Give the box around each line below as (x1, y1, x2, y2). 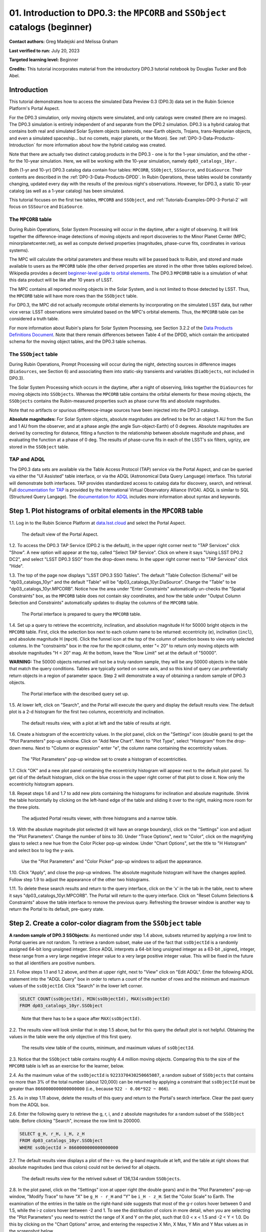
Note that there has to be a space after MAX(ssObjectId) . (21, 1016, 141, 1022)
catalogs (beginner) (9, 21, 92, 33)
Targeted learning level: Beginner (9, 57, 79, 63)
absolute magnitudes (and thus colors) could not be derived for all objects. (9, 1164, 161, 1170)
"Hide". (9, 563, 24, 569)
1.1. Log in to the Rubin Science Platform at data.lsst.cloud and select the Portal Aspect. (9, 520, 186, 526)
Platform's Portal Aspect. (9, 105, 60, 111)
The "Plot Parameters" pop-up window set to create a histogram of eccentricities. (21, 756, 187, 762)
